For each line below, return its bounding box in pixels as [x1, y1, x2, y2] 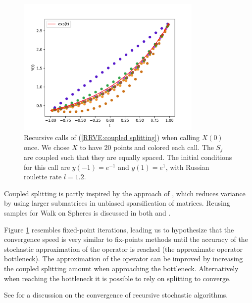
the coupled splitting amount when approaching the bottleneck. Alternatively [4, 263, 239, 273]
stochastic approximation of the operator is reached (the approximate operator [4, 243, 243, 254]
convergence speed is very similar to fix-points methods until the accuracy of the [4, 234, 248, 244]
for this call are [24, 161, 70, 172]
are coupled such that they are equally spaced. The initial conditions [24, 152, 232, 162]
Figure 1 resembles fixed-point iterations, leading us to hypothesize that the [4, 224, 234, 234]
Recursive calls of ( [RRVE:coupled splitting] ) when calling [24, 132, 200, 142]
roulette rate [24, 171, 62, 182]
